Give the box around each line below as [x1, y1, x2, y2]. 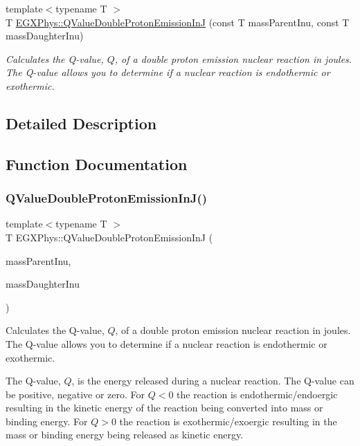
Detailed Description [6, 112, 157, 133]
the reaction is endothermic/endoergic [177, 387, 338, 401]
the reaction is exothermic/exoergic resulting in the [119, 414, 337, 428]
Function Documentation [6, 153, 188, 174]
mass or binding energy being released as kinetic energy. [6, 427, 244, 442]
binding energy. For [6, 414, 88, 428]
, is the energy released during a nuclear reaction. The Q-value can [71, 373, 354, 388]
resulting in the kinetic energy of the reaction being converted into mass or [6, 400, 323, 415]
